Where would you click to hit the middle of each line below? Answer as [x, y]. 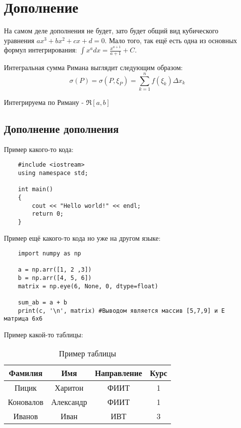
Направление [119, 373]
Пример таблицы [87, 353]
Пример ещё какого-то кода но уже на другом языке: [82, 238]
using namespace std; [53, 173]
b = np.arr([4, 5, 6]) [55, 278]
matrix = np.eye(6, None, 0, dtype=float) [88, 286]
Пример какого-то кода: [39, 149]
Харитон [69, 387]
